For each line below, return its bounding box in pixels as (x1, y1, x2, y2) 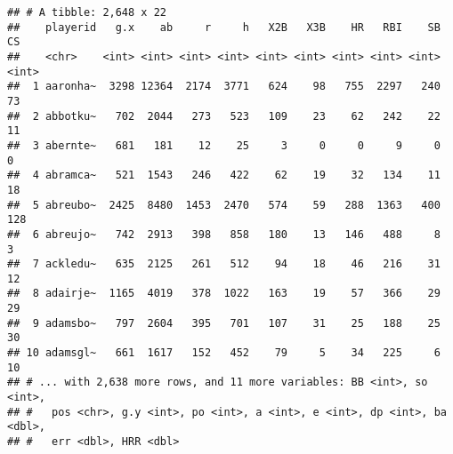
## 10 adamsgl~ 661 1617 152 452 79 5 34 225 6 (7, 346, 441, 360)
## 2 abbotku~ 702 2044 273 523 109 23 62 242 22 (7, 109, 441, 123)
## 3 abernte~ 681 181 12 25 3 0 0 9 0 (7, 139, 441, 152)
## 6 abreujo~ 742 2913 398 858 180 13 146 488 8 (7, 227, 441, 241)
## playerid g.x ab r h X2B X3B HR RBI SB (7, 20, 441, 34)
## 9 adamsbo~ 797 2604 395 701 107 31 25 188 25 (7, 316, 441, 330)
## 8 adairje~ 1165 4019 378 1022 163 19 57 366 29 (7, 287, 441, 300)
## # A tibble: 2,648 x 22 (7, 6, 166, 19)
